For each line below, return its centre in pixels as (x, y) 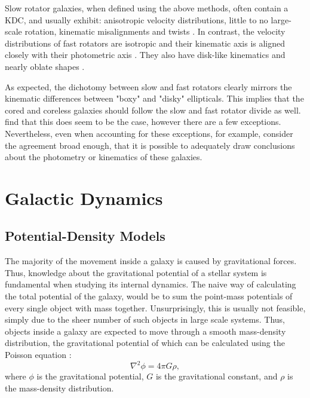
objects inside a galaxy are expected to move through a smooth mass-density (145, 331)
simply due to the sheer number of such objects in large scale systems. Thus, (145, 319)
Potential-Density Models (85, 236)
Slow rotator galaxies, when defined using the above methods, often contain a (147, 8)
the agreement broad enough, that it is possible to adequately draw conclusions (150, 145)
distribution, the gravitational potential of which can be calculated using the (145, 343)
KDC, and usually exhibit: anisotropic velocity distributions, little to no (136, 19)
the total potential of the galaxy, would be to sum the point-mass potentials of (149, 296)
